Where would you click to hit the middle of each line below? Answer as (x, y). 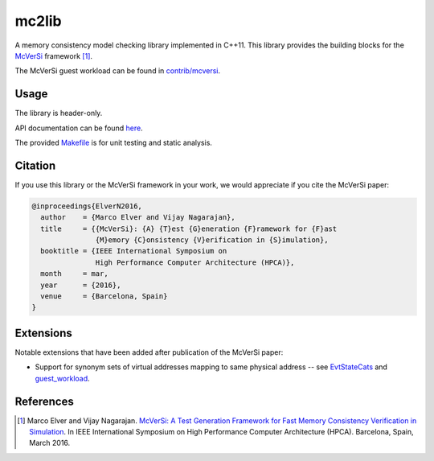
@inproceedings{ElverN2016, (87, 206)
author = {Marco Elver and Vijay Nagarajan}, (138, 218)
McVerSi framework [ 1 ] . (53, 56)
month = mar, (74, 274)
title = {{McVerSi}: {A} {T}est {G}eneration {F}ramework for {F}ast (189, 228)
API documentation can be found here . (79, 128)
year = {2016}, (81, 285)
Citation (35, 165)
